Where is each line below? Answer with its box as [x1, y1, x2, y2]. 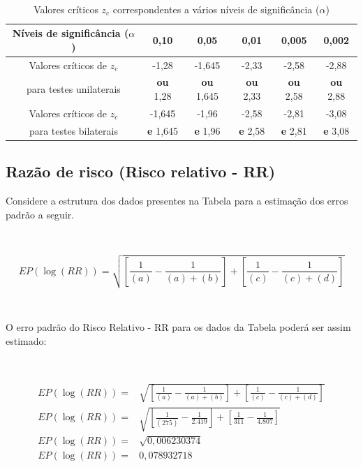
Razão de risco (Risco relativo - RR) [6, 161, 276, 182]
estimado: [6, 333, 47, 348]
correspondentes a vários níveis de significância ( [112, 1, 320, 16]
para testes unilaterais [26, 82, 121, 96]
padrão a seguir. [6, 207, 75, 221]
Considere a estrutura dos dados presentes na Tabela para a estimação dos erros [6, 193, 348, 208]
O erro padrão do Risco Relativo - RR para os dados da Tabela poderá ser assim [6, 320, 351, 334]
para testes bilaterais [29, 123, 118, 138]
